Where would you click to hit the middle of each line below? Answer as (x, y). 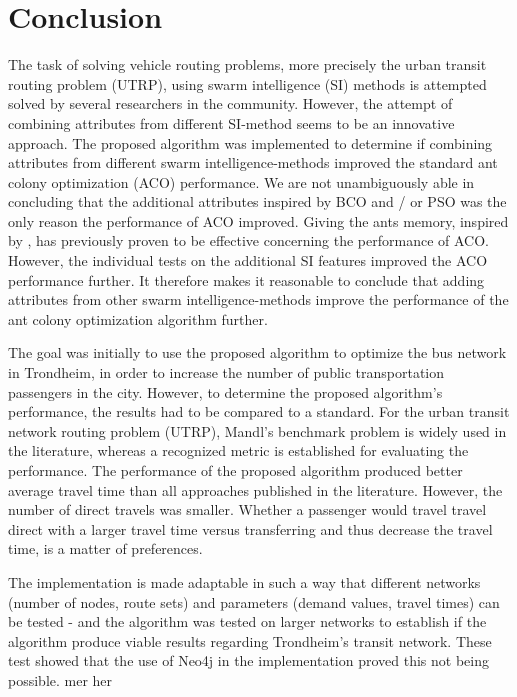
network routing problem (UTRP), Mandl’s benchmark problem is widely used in (257, 430)
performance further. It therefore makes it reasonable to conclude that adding (246, 279)
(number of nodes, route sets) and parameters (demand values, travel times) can (254, 601)
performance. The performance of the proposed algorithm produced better (235, 470)
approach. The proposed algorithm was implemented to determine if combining (250, 142)
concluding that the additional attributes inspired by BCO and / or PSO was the (257, 201)
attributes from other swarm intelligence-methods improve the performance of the (258, 299)
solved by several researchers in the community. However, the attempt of (230, 103)
